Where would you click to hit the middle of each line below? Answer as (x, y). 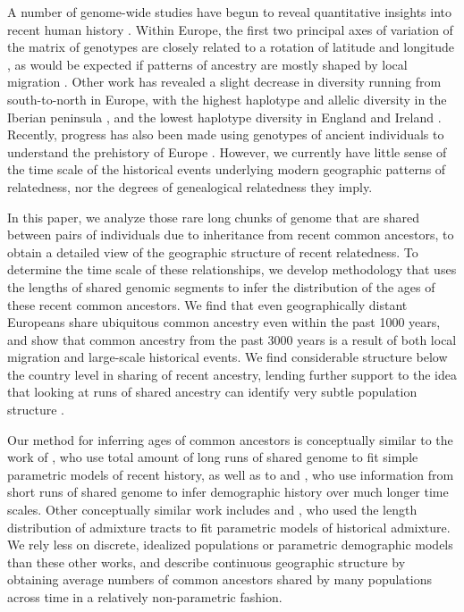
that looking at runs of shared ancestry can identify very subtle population (212, 392)
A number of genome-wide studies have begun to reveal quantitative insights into (229, 12)
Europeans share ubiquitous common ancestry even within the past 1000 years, (224, 322)
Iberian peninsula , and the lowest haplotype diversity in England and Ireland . (224, 117)
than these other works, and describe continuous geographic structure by (207, 562)
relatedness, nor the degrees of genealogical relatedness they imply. (190, 186)
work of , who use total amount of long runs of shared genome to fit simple (213, 457)
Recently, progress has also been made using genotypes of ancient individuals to (226, 134)
